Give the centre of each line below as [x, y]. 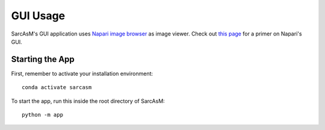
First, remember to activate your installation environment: [82, 73]
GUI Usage [38, 16]
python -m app [42, 115]
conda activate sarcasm [57, 88]
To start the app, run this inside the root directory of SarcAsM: [88, 101]
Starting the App [43, 59]
